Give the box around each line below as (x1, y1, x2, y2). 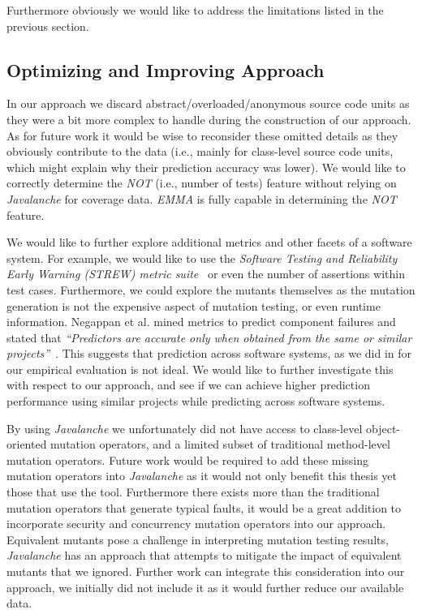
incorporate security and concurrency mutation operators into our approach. (6, 515, 386, 532)
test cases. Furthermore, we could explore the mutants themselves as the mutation (6, 281, 416, 298)
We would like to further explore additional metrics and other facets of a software (6, 234, 412, 251)
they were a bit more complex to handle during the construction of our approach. (6, 110, 411, 127)
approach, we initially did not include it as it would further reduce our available (6, 578, 404, 595)
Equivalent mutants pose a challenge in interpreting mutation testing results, (6, 530, 389, 547)
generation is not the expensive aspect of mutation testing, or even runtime (6, 297, 381, 314)
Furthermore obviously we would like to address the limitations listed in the (6, 2, 384, 18)
